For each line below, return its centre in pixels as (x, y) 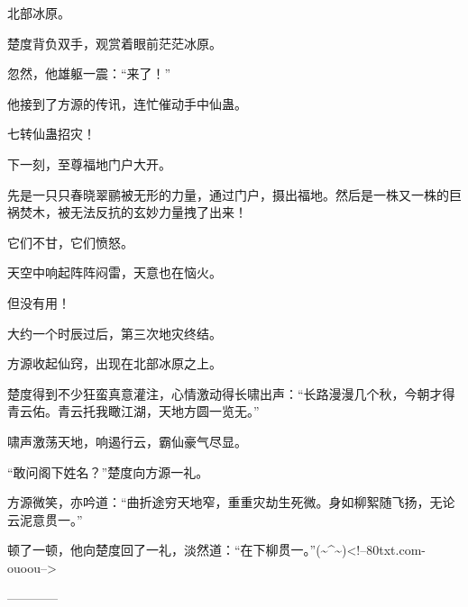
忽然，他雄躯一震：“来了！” (89, 73)
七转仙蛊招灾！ (51, 134)
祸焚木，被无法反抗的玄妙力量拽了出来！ (127, 212)
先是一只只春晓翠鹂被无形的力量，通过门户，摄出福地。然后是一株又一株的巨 (234, 194)
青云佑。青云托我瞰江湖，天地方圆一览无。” (133, 411)
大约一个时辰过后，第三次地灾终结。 (115, 333)
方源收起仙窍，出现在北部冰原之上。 (115, 363)
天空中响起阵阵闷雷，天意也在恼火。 (115, 272)
